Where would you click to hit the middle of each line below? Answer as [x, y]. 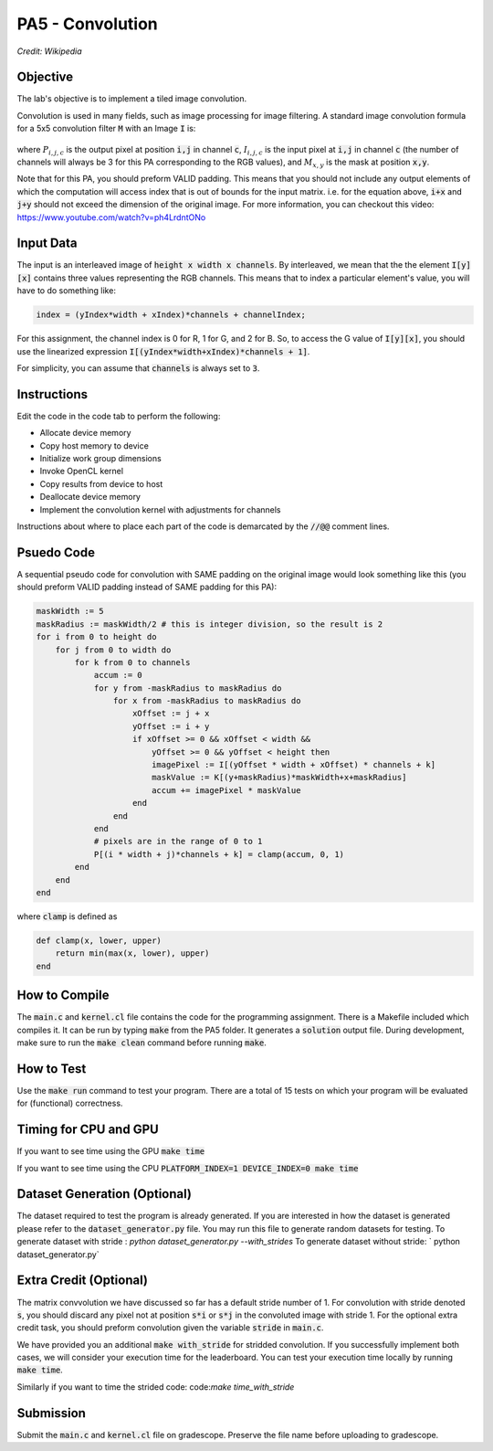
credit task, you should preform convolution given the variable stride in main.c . [170, 1328]
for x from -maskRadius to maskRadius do [207, 701]
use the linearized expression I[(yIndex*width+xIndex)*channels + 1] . [163, 351]
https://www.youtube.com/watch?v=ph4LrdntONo [111, 217]
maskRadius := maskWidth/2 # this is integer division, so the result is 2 [210, 624]
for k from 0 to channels [132, 662]
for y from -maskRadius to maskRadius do [188, 688]
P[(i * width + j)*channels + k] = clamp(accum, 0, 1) [219, 854]
